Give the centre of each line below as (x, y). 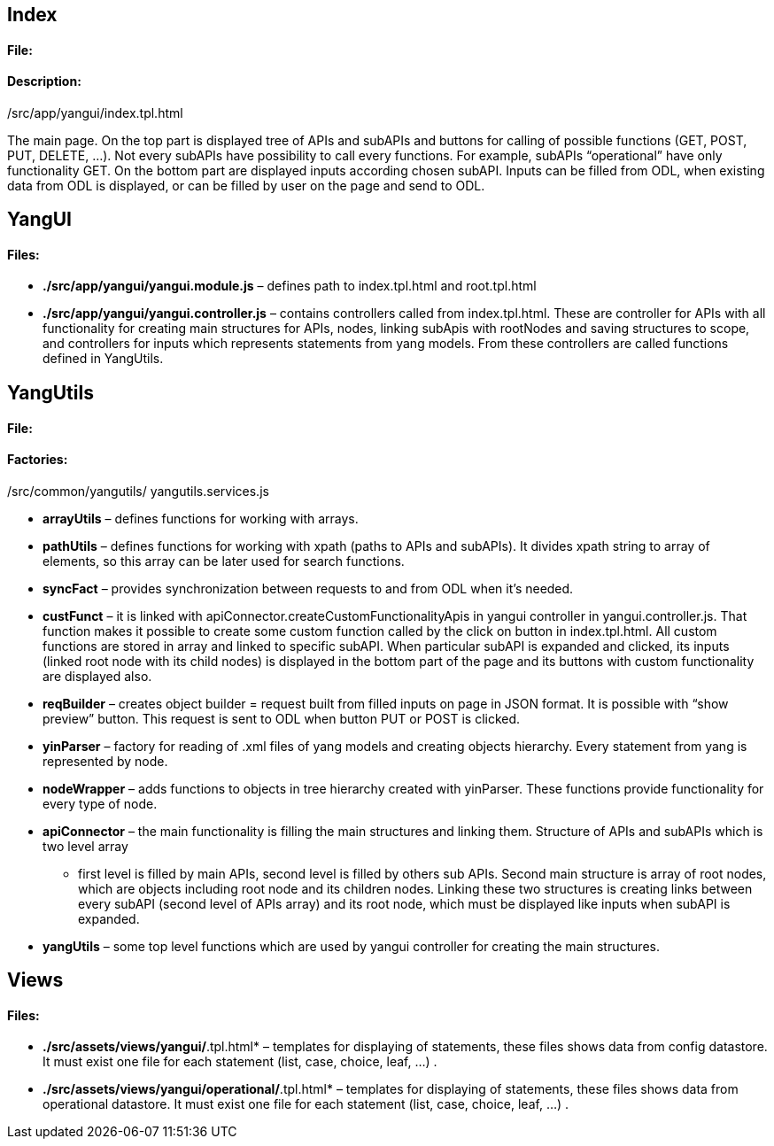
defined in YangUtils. (103, 359)
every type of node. (100, 803)
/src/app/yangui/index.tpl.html (95, 112)
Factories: (38, 460)
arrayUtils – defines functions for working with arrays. (201, 518)
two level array (85, 846)
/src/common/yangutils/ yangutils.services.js (138, 491)
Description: (44, 81)
